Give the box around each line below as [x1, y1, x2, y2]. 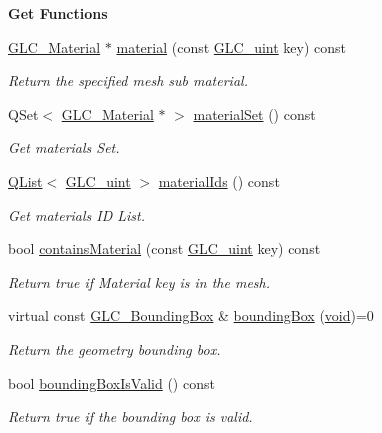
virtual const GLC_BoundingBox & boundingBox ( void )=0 [8, 305, 374, 326]
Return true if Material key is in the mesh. [8, 271, 271, 292]
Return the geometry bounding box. [8, 338, 221, 359]
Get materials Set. [8, 137, 120, 158]
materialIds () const [158, 170, 280, 191]
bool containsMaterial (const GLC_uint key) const [8, 238, 321, 259]
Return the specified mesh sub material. [8, 70, 248, 91]
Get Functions [8, 3, 108, 23]
